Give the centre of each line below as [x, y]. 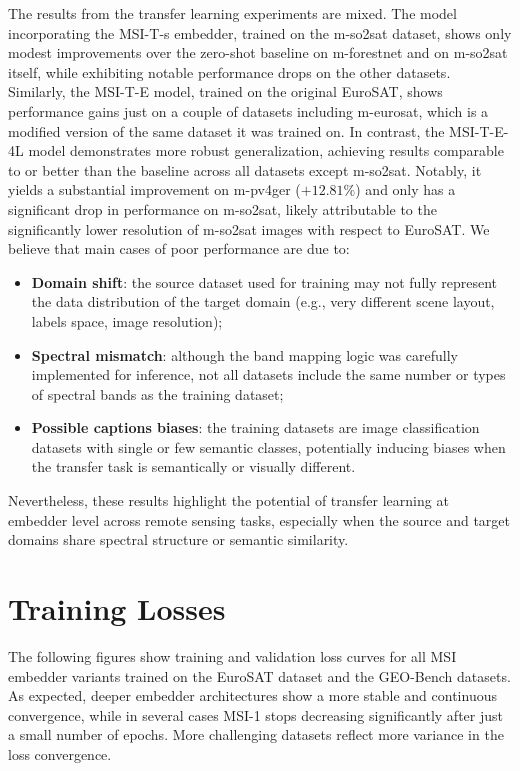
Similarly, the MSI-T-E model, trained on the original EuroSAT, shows [225, 91]
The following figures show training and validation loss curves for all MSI [232, 655]
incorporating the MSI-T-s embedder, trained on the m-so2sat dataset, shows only [260, 32]
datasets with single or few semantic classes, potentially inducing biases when [268, 446]
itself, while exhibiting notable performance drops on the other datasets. [229, 71]
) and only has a [405, 189]
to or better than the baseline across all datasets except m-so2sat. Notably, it [245, 169]
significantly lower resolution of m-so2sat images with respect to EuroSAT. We [249, 228]
